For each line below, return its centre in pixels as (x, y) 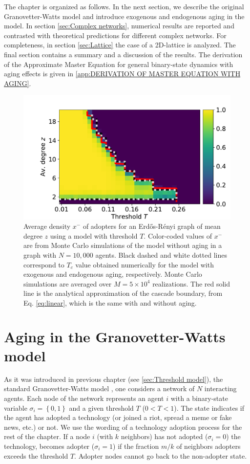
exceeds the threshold (36, 455)
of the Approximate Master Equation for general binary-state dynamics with (119, 64)
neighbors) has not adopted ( (164, 436)
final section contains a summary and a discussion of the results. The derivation (123, 54)
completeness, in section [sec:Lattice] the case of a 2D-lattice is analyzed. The (120, 45)
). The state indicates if (209, 408)
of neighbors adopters (208, 446)
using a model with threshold (94, 235)
